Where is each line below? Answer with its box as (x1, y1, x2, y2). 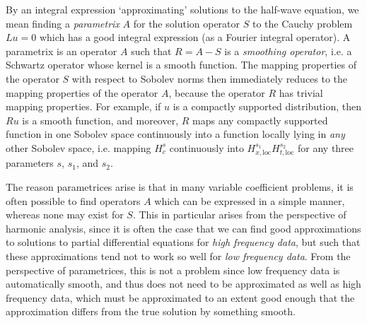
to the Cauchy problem (252, 16, 353, 30)
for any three (298, 140, 354, 155)
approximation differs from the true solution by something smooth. (6, 304, 296, 319)
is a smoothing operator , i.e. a (224, 43, 352, 58)
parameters (6, 155, 54, 170)
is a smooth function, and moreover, (22, 112, 179, 127)
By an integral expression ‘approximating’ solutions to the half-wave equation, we (6, 2, 359, 16)
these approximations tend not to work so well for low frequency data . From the (6, 248, 351, 263)
